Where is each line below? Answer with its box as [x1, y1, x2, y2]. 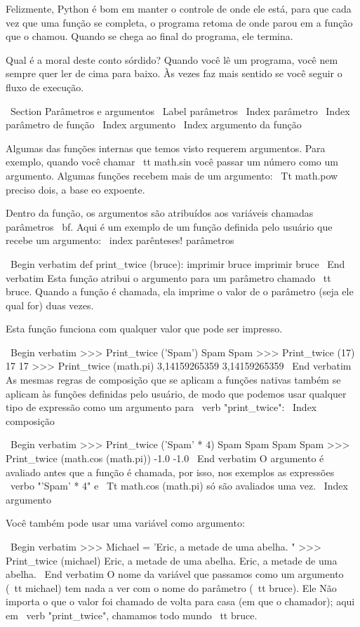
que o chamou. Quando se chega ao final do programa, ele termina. [6, 29, 293, 43]
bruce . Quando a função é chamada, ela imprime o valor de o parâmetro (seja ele [6, 284, 354, 299]
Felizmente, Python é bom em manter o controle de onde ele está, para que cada [6, 1, 352, 15]
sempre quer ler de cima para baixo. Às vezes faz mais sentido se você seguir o [6, 66, 342, 81]
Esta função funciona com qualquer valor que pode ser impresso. [6, 321, 283, 336]
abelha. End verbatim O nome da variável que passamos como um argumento [6, 567, 344, 581]
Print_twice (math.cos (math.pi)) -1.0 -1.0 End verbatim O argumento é [6, 451, 324, 466]
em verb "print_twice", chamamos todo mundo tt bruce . [6, 607, 258, 622]
